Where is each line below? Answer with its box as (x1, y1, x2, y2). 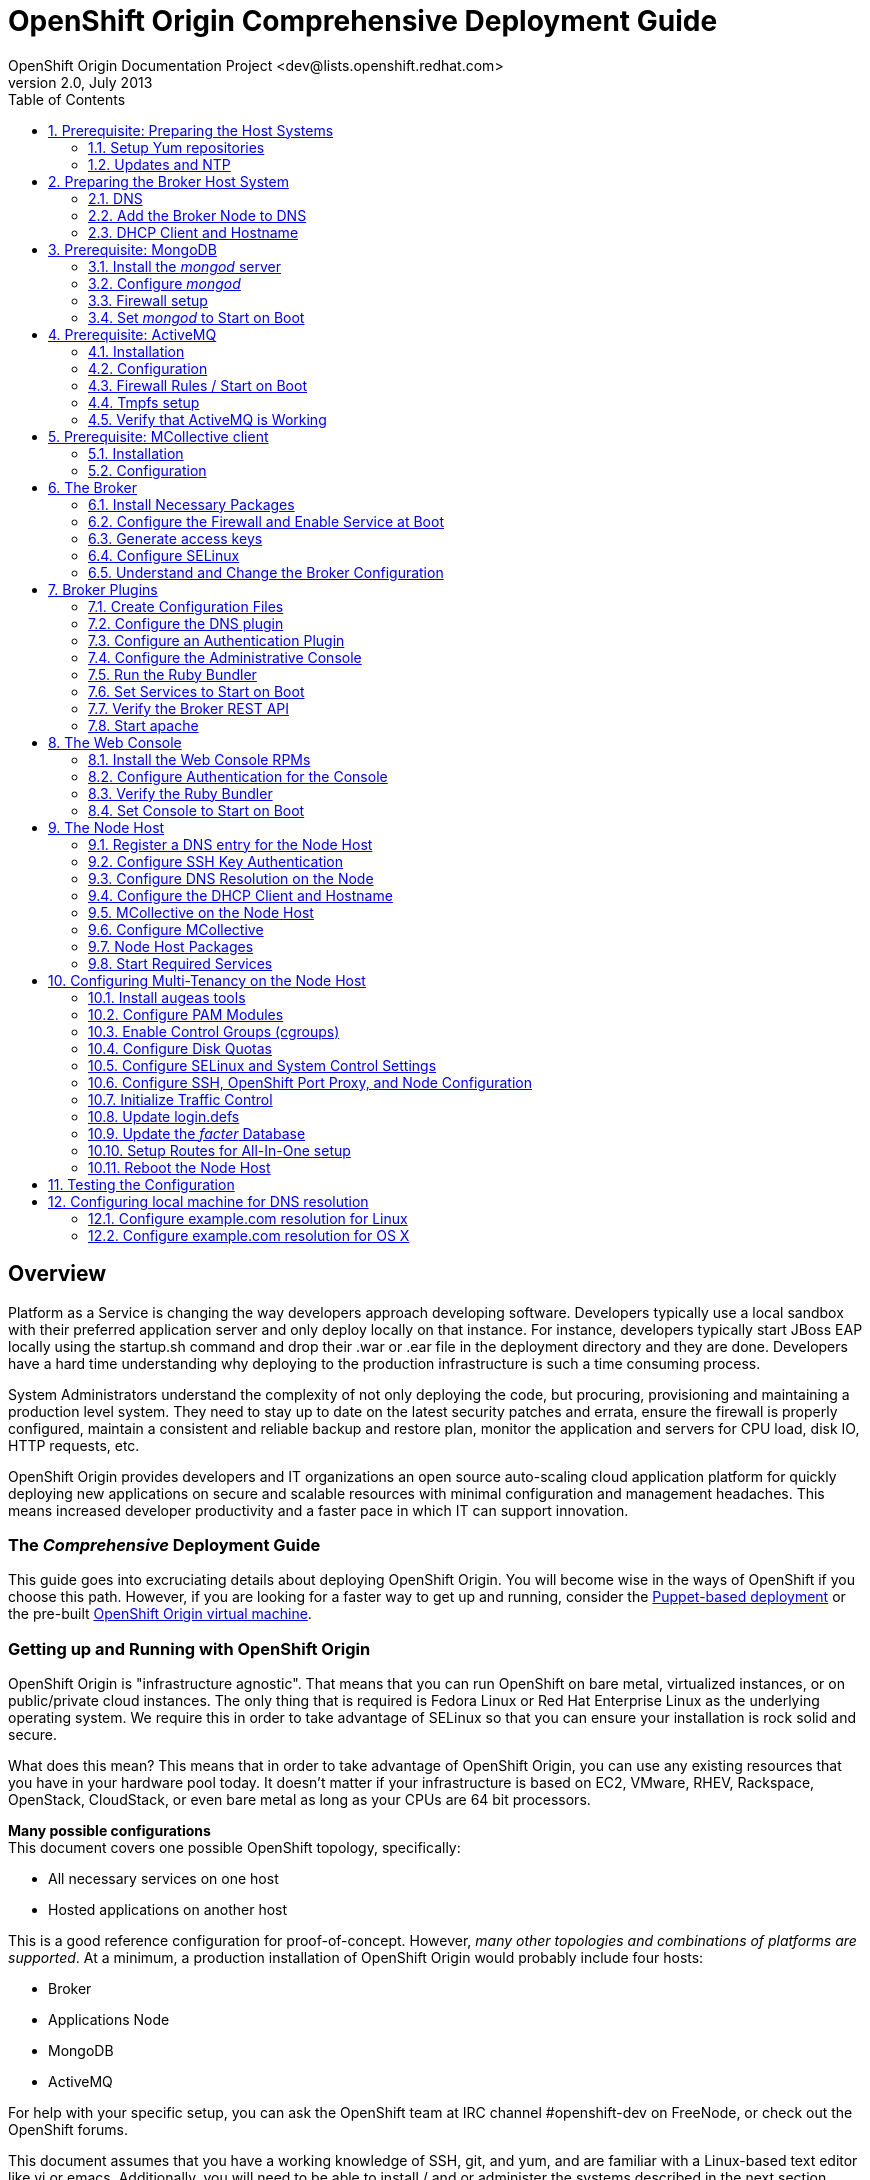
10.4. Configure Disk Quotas (88, 1039, 272, 1057)
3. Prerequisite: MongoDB (48, 240, 217, 258)
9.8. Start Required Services (88, 954, 273, 972)
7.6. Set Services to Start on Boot (88, 682, 305, 700)
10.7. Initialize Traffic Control (88, 1090, 273, 1108)
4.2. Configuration (88, 359, 208, 377)
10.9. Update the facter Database (88, 1124, 306, 1142)
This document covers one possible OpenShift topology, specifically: (8, 1839, 461, 1857)
